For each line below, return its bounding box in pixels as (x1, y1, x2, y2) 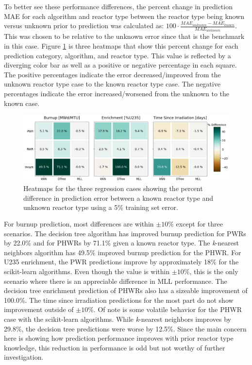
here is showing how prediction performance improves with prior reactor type (4, 333, 234, 343)
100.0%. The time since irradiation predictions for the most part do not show (4, 295, 234, 305)
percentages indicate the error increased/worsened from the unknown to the (4, 88, 230, 98)
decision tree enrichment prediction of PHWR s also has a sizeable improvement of (4, 285, 248, 295)
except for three (176, 219, 223, 229)
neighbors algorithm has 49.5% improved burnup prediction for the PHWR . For (4, 247, 241, 257)
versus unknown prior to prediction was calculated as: (4, 20, 164, 31)
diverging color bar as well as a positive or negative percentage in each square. (4, 60, 237, 70)
